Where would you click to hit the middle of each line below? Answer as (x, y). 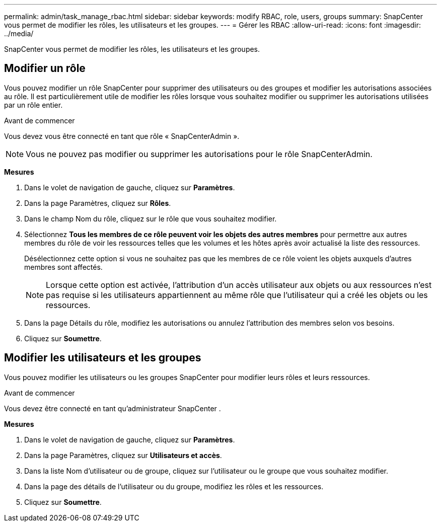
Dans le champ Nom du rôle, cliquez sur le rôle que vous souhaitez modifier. (151, 218)
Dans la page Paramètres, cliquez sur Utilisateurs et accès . (123, 455)
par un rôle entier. (33, 105)
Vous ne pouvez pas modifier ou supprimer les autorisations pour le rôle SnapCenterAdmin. (199, 154)
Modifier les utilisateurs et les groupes (103, 358)
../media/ (19, 33)
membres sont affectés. (63, 267)
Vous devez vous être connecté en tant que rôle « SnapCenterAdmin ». (122, 136)
